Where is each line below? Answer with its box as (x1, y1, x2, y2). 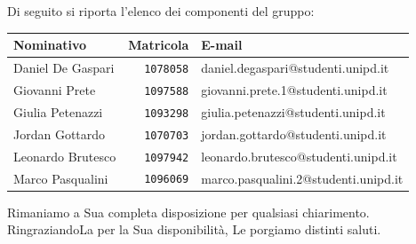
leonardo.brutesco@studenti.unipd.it (201, 146, 397, 165)
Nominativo (13, 35, 87, 54)
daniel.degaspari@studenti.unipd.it (201, 58, 389, 76)
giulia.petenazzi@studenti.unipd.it (201, 102, 386, 121)
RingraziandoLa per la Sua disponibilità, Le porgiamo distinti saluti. (7, 220, 381, 239)
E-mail (201, 35, 243, 54)
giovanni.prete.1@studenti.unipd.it (201, 80, 388, 98)
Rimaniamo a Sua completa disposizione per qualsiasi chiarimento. (7, 202, 370, 221)
